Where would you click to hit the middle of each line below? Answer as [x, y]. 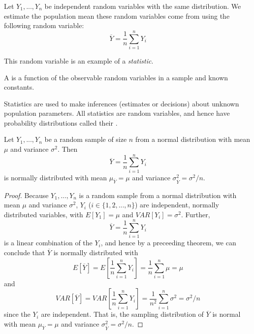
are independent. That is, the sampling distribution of [122, 314]
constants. [19, 87]
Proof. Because [26, 195]
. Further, [196, 214]
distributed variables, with [44, 214]
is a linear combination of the [48, 243]
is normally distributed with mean [56, 177]
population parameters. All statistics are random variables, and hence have [117, 113]
